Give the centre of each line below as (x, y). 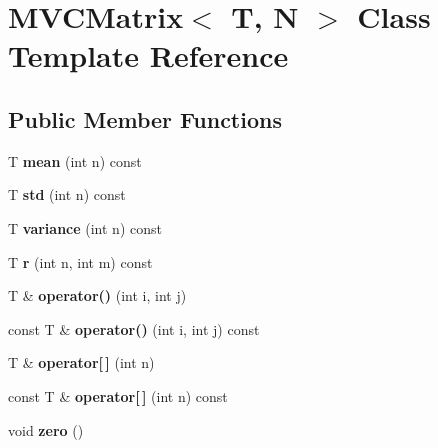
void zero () (46, 429)
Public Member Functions (145, 118)
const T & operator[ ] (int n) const (118, 395)
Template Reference (148, 55)
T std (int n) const (67, 194)
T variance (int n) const (85, 227)
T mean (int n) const (75, 160)
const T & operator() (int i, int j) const (134, 328)
